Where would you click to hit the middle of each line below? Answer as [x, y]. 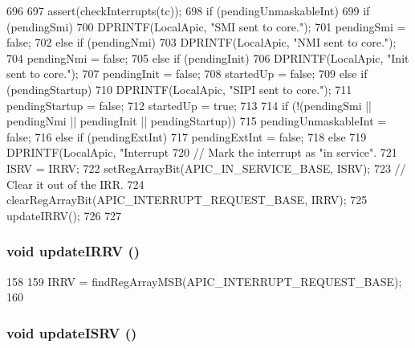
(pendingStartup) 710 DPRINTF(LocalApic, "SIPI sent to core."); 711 [179, 89]
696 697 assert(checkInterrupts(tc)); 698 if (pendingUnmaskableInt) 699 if [188, 10]
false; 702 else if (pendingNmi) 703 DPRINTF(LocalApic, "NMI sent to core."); [201, 42]
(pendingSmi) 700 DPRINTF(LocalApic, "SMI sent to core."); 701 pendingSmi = [206, 26]
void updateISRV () [72, 332]
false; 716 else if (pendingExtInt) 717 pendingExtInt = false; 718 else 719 [187, 136]
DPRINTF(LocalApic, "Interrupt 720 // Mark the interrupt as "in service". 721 [202, 152]
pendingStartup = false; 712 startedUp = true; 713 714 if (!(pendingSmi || [189, 105]
